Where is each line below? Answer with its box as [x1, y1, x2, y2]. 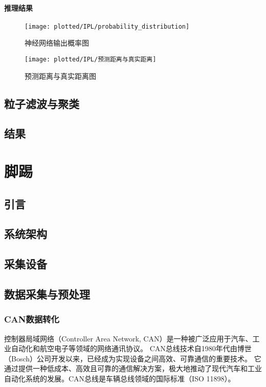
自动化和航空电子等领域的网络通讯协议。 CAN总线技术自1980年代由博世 [11, 343, 252, 354]
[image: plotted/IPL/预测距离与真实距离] [25, 56, 157, 63]
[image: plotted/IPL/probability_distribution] [25, 23, 190, 30]
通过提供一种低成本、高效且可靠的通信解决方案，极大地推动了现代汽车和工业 [4, 363, 262, 374]
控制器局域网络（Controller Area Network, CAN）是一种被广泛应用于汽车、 [4, 333, 253, 343]
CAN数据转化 [4, 313, 59, 326]
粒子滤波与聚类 [4, 95, 79, 111]
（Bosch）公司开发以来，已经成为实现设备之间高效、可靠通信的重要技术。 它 [4, 353, 261, 363]
